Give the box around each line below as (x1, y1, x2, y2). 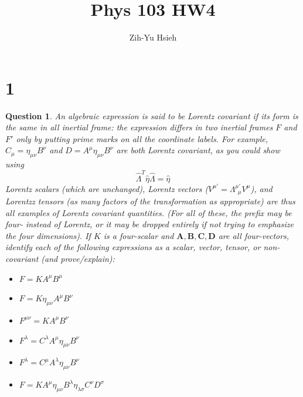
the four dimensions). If (5, 229, 91, 241)
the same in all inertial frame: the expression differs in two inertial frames (5, 121, 273, 133)
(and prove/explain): (41, 252, 115, 264)
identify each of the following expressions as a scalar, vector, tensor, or (5, 241, 261, 253)
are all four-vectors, (218, 229, 290, 241)
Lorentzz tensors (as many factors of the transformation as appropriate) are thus (5, 195, 295, 207)
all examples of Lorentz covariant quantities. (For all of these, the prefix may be (5, 206, 292, 218)
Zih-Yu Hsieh (129, 31, 177, 43)
